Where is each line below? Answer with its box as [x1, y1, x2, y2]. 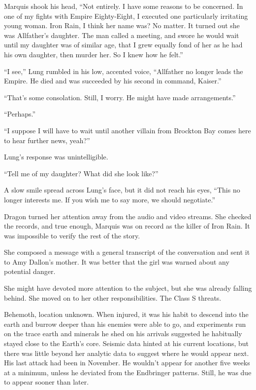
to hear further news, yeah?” [4, 135, 90, 145]
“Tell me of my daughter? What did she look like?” [4, 168, 159, 178]
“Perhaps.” [4, 109, 36, 119]
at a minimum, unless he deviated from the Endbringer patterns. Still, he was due [4, 367, 252, 377]
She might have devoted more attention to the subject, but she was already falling [4, 283, 252, 293]
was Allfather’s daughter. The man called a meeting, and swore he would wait [4, 30, 239, 40]
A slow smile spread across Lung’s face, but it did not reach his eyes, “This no [4, 185, 240, 195]
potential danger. [4, 266, 56, 276]
